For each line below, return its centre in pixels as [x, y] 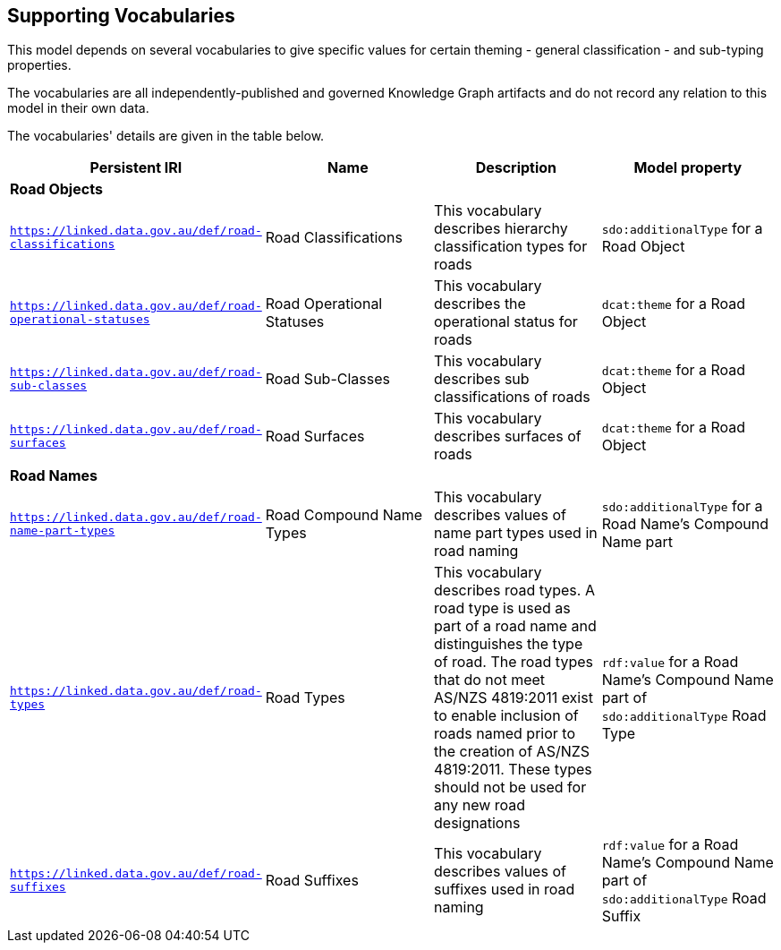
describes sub [482, 379]
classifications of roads [512, 397]
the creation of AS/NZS [512, 752]
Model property [688, 168]
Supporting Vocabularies [121, 16]
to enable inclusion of [506, 716]
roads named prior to [505, 734]
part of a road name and [515, 626]
